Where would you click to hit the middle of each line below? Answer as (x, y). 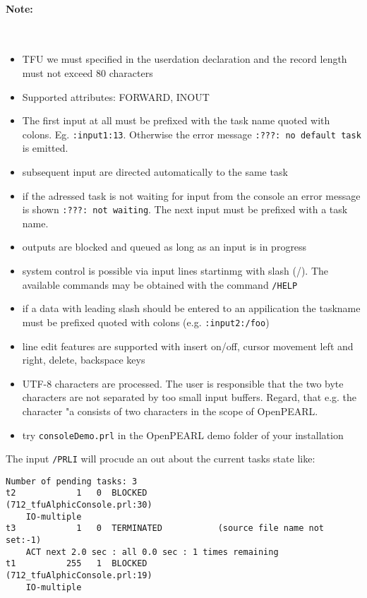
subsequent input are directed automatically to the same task (155, 172)
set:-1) (24, 540)
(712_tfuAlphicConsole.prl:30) (79, 505)
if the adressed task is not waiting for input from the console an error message (191, 195)
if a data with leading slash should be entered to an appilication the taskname (191, 308)
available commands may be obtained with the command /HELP (160, 284)
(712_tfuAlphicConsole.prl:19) (79, 576)
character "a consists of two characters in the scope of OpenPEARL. (170, 411)
